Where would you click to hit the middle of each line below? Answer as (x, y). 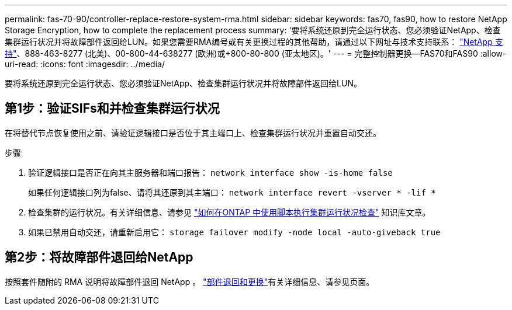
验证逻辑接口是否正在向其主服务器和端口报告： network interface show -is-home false (210, 172)
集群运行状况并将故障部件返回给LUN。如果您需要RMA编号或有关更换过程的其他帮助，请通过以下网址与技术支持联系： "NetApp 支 (254, 42)
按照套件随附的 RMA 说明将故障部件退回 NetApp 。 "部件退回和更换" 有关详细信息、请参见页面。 (190, 281)
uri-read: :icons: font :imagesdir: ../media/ (85, 64)
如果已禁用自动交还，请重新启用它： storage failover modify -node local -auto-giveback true (234, 232)
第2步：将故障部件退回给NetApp (99, 257)
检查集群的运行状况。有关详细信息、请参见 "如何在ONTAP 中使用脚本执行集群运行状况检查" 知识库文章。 (229, 212)
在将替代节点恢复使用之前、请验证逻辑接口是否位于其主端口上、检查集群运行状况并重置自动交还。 (193, 133)
